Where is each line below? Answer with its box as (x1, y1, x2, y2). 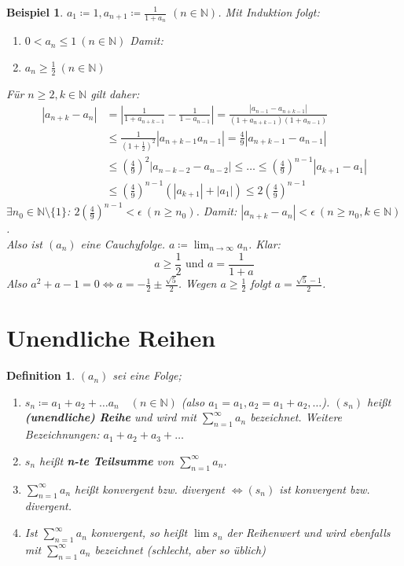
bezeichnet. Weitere (250, 409, 343, 425)
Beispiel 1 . (6, 4, 64, 20)
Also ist (6, 235, 43, 252)
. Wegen (178, 275, 217, 292)
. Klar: (248, 235, 281, 252)
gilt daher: (90, 85, 140, 101)
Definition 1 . (6, 367, 75, 384)
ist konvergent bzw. (279, 480, 370, 497)
